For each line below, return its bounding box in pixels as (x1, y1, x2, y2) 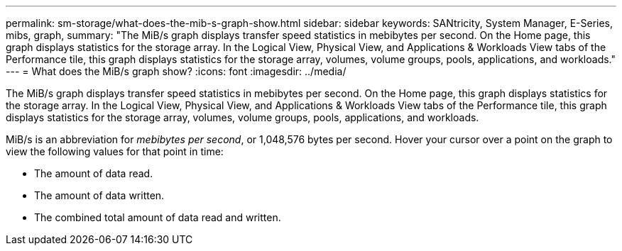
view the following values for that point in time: (6, 145, 224, 157)
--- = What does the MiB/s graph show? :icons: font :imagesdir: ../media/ (6, 65, 347, 77)
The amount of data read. (34, 167, 153, 179)
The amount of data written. (34, 189, 165, 201)
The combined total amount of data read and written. (34, 211, 281, 223)
